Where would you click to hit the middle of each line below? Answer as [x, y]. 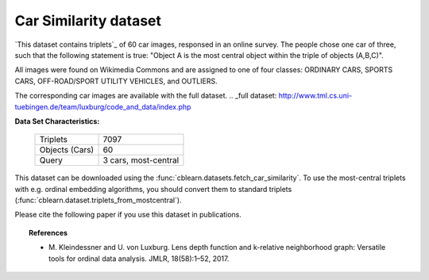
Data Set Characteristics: [57, 121]
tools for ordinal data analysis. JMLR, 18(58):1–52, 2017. [139, 259]
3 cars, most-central [141, 160]
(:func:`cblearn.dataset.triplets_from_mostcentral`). [98, 200]
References [48, 232]
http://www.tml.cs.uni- [315, 96]
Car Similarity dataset [88, 21]
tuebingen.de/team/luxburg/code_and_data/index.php [103, 106]
